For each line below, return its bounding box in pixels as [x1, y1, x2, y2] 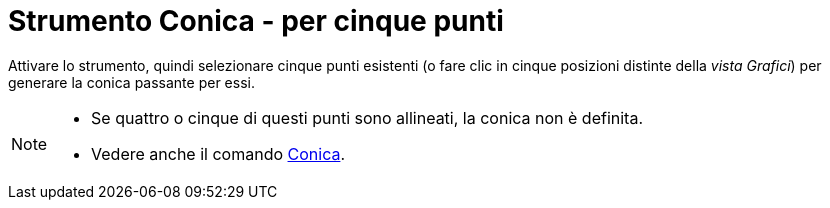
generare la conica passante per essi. [8, 73, 255, 91]
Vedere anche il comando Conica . [91, 143, 346, 164]
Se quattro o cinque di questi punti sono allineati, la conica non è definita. [91, 107, 644, 128]
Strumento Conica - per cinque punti [8, 4, 504, 38]
